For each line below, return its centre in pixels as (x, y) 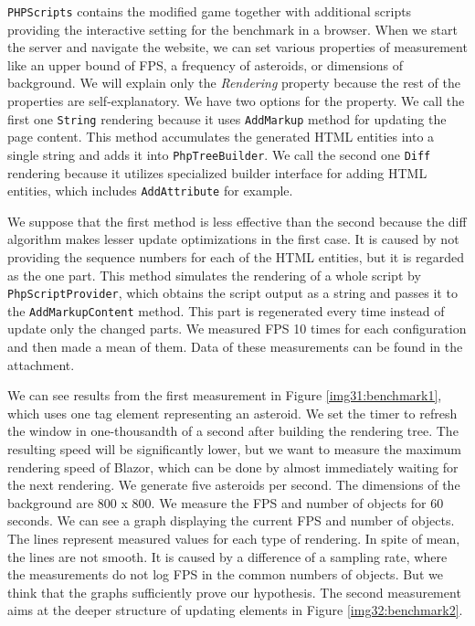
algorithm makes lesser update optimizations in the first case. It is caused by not (233, 239)
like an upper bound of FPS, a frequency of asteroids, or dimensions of (205, 64)
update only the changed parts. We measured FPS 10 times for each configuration (237, 329)
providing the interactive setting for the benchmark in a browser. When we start (232, 29)
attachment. (41, 364)
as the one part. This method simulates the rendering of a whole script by (214, 275)
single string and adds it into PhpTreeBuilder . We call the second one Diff (219, 154)
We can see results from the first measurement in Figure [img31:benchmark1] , (225, 395)
